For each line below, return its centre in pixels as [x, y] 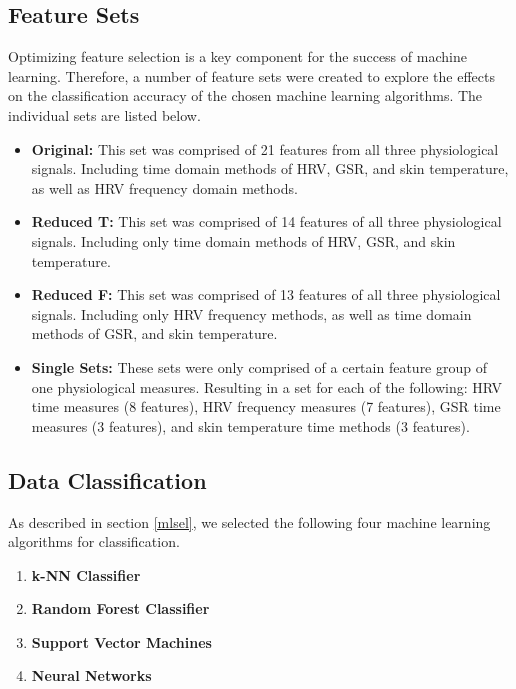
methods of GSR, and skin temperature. [154, 333]
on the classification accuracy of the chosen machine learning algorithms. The [245, 95]
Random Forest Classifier [120, 608]
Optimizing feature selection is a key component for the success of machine [237, 56]
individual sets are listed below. [104, 114]
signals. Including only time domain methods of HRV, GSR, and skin [243, 240]
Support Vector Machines [121, 641]
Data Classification [107, 479]
